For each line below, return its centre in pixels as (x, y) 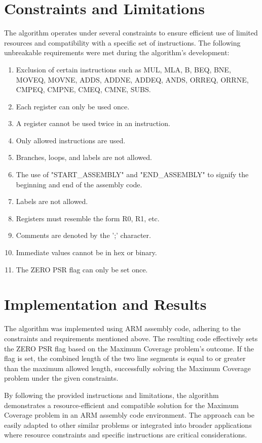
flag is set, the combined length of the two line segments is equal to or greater (125, 358)
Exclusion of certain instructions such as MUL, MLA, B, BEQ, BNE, (123, 69)
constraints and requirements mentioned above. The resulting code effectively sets (131, 338)
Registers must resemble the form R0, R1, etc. (88, 218)
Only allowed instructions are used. (71, 140)
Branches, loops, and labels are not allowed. (84, 157)
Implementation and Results (105, 304)
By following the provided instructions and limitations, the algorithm (111, 395)
